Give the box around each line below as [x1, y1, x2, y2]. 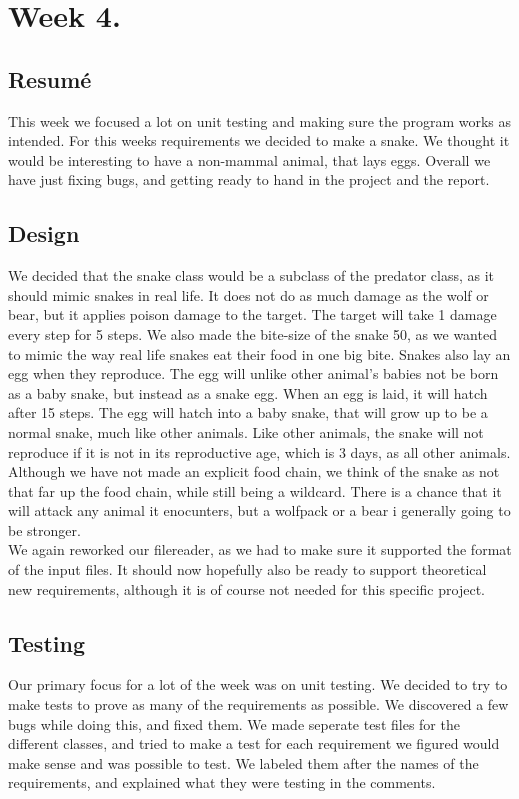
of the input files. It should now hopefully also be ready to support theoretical [8, 559, 487, 580]
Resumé [8, 63, 92, 94]
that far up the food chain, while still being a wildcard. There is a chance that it [8, 480, 502, 501]
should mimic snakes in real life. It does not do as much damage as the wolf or [8, 284, 489, 305]
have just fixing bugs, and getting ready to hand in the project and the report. [8, 169, 490, 190]
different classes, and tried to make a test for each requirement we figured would [8, 733, 500, 754]
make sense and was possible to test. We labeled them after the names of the [8, 752, 479, 773]
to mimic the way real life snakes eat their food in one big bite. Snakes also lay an [8, 343, 511, 364]
